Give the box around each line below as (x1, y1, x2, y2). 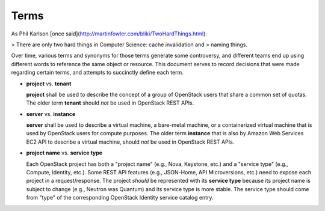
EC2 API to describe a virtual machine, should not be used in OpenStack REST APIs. (26, 138, 235, 145)
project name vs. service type (26, 149, 102, 156)
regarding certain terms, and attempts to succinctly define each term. (11, 69, 184, 76)
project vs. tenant (26, 80, 72, 87)
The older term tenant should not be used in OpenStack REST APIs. (26, 99, 194, 106)
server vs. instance (26, 110, 76, 117)
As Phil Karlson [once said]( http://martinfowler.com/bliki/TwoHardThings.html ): (11, 30, 208, 37)
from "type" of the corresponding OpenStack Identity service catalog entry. (26, 194, 214, 201)
